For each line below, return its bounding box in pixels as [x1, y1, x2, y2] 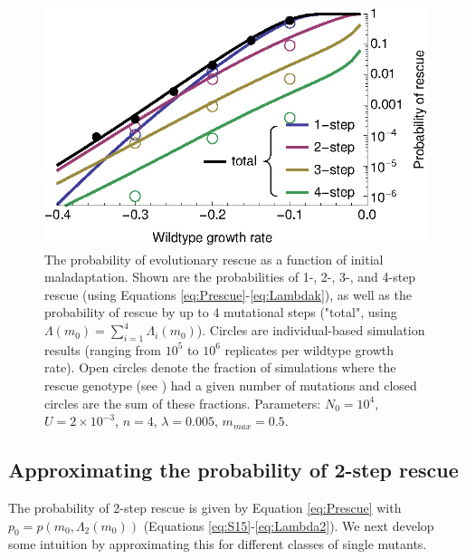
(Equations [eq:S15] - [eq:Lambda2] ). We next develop [143, 516, 434, 535]
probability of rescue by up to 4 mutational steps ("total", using [44, 303, 397, 322]
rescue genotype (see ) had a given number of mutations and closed [44, 376, 417, 395]
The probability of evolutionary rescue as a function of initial [44, 249, 384, 268]
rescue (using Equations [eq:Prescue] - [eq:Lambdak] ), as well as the [44, 284, 412, 304]
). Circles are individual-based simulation [196, 321, 425, 340]
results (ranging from [44, 340, 162, 359]
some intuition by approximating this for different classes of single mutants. [8, 535, 427, 554]
